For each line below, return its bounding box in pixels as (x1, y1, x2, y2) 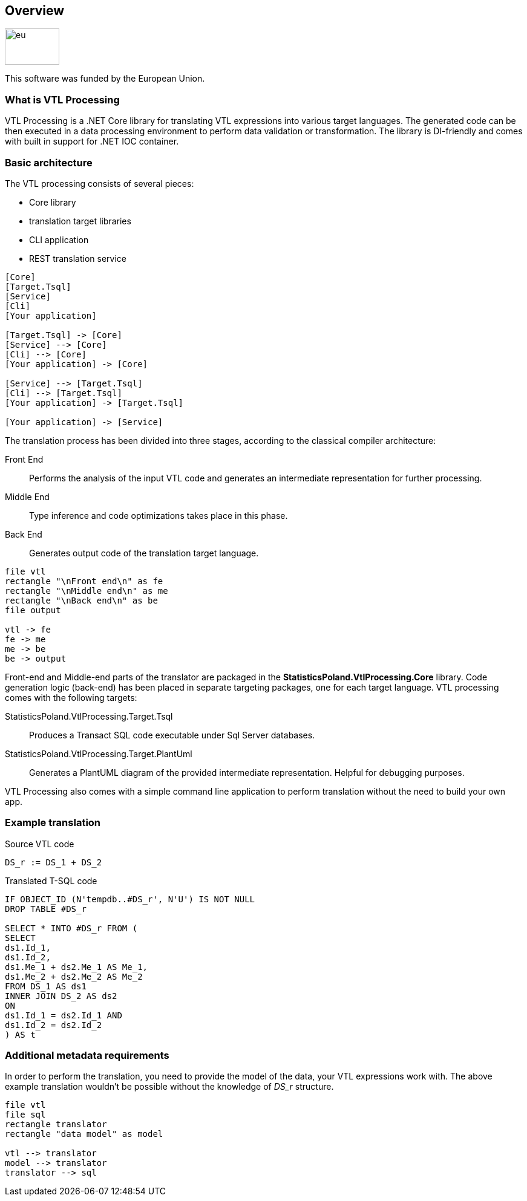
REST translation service (29, 253, 126, 264)
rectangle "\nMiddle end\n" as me (5, 585, 168, 596)
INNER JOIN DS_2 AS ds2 (5, 991, 117, 1001)
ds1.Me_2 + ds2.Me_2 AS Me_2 (5, 971, 143, 981)
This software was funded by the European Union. (5, 73, 205, 84)
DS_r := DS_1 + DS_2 (5, 857, 102, 867)
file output (5, 605, 61, 615)
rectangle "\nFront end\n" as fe (5, 576, 163, 586)
